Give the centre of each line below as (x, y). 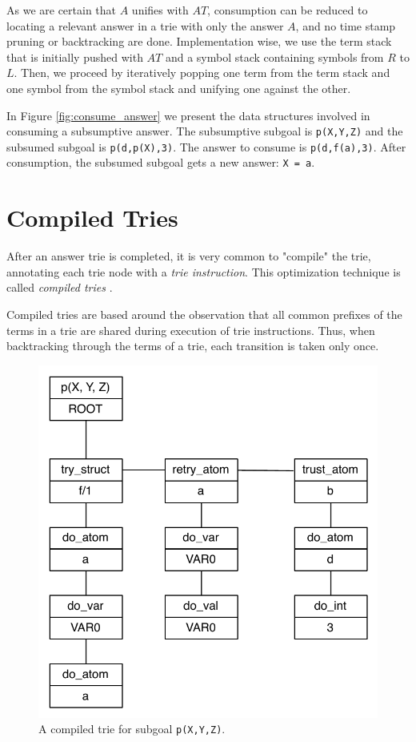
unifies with (160, 10)
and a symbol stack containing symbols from (274, 56)
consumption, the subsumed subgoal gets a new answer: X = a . (161, 162)
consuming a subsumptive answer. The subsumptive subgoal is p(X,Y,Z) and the (205, 131)
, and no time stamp (346, 25)
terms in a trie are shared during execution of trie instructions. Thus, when (191, 330)
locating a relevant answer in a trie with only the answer (145, 25)
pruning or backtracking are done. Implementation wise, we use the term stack (199, 41)
